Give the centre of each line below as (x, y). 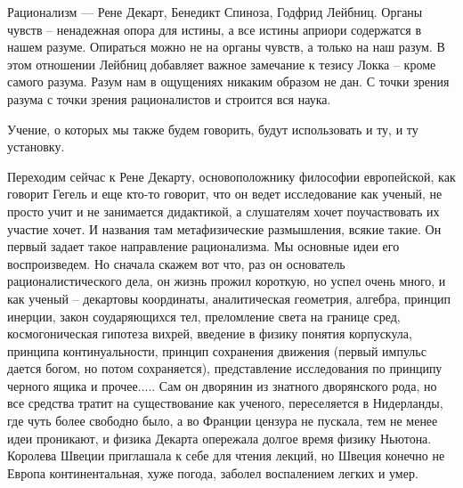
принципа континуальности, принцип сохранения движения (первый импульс (217, 350)
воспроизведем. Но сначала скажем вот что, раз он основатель (176, 263)
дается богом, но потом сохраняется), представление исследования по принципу (225, 368)
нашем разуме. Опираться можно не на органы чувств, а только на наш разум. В (226, 47)
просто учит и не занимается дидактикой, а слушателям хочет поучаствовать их (223, 211)
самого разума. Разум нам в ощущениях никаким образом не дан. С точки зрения (228, 81)
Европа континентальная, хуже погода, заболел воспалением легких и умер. (213, 472)
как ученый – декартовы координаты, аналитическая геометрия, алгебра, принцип (229, 298)
